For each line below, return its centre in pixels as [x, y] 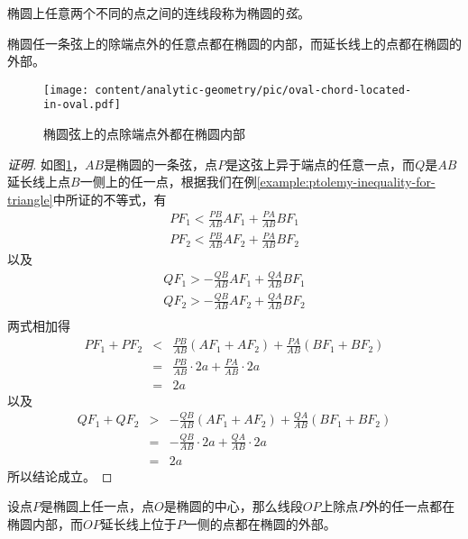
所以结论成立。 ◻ [60, 475]
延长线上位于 [138, 523]
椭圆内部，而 [45, 523]
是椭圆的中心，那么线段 [233, 506]
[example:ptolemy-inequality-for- [346, 182]
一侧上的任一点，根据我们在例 [168, 182]
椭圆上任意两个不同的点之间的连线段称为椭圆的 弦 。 [159, 13]
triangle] [30, 199]
